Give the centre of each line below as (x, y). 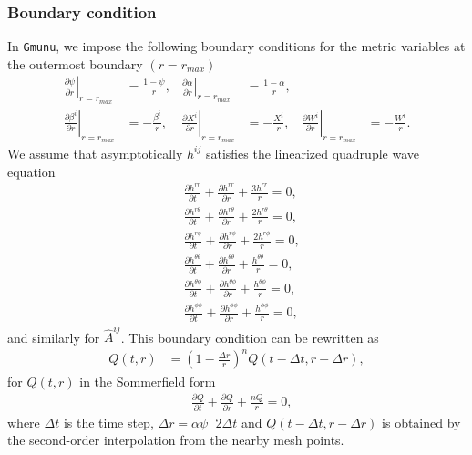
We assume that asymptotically (95, 153)
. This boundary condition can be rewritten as (250, 337)
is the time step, (108, 422)
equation (31, 171)
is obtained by (421, 422)
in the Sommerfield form (148, 381)
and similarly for (54, 337)
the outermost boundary (75, 63)
